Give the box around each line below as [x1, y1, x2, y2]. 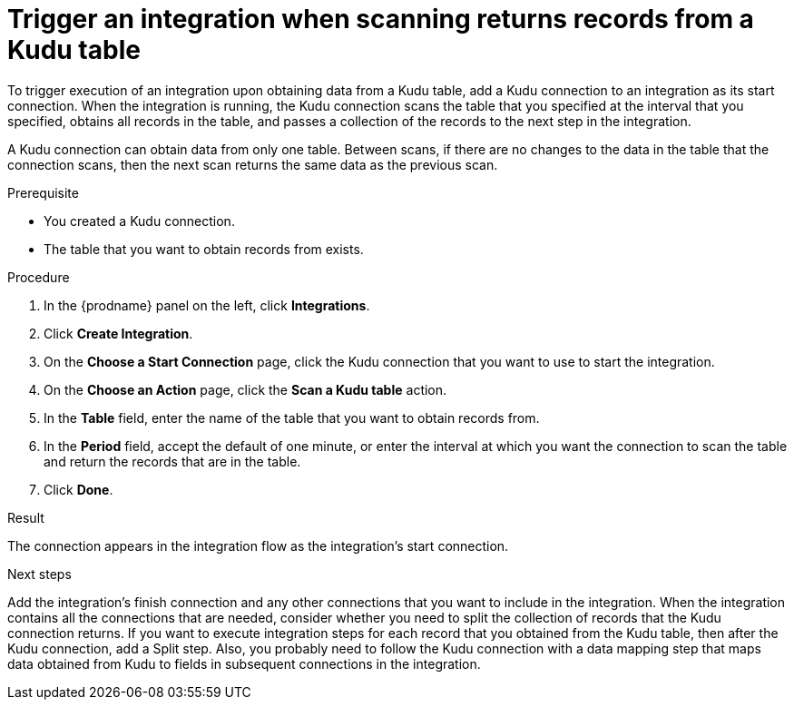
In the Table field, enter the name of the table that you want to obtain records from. [44, 409, 540, 426]
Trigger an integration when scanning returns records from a [7, 4, 754, 34]
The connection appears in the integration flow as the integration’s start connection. [7, 537, 509, 554]
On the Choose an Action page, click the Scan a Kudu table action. [44, 381, 447, 398]
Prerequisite [7, 184, 79, 201]
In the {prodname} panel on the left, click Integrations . [44, 297, 370, 313]
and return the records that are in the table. [44, 453, 301, 469]
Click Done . [44, 481, 113, 497]
